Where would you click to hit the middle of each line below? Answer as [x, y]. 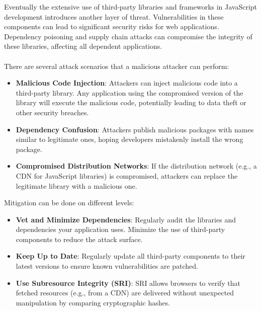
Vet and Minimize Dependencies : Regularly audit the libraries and [126, 219]
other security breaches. [52, 112]
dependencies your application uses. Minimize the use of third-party [120, 229]
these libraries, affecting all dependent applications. [83, 46]
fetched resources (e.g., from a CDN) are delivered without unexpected [125, 293]
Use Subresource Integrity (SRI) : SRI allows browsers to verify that [128, 283]
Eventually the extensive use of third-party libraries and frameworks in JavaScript [131, 7]
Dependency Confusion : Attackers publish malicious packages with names [135, 129]
